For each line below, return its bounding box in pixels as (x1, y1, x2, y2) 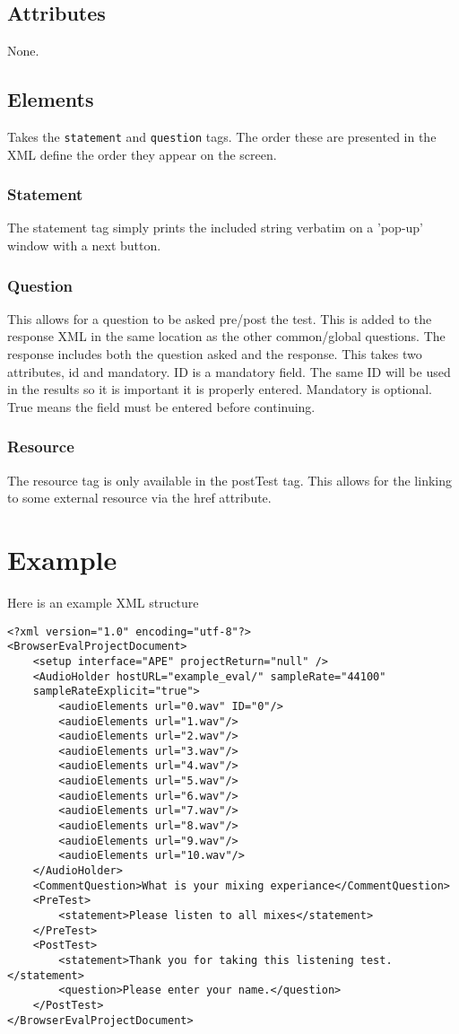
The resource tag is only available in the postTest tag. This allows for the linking (7, 470, 453, 489)
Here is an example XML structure (7, 592, 199, 611)
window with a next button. (7, 236, 161, 255)
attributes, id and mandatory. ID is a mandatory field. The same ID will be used (7, 362, 451, 381)
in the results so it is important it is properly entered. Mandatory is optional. (7, 380, 433, 399)
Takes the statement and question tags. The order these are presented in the (7, 127, 437, 145)
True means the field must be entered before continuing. (7, 397, 316, 416)
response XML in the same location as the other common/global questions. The (7, 327, 446, 346)
